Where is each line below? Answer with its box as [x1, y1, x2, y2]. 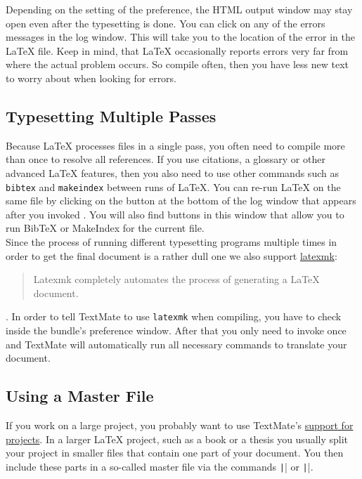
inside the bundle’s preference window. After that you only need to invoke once [6, 323, 347, 338]
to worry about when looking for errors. [6, 70, 177, 85]
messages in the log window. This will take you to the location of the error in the [6, 29, 355, 44]
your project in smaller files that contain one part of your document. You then [6, 445, 344, 460]
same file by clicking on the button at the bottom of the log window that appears [6, 193, 356, 208]
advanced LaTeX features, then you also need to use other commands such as [6, 165, 339, 180]
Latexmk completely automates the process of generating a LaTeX [33, 272, 320, 287]
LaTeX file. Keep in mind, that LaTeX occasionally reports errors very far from [6, 43, 349, 58]
